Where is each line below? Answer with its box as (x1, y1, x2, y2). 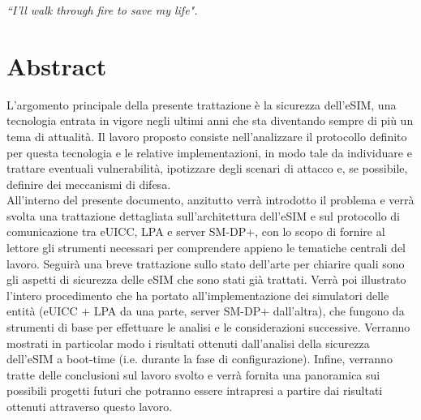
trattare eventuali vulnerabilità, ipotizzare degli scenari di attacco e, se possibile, (6, 160, 408, 177)
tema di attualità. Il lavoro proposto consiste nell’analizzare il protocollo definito (6, 127, 407, 144)
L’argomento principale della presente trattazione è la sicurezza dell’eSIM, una (6, 96, 397, 113)
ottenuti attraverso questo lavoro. (6, 398, 173, 414)
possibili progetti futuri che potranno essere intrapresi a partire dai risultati (6, 382, 383, 399)
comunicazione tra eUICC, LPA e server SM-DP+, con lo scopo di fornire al (6, 223, 385, 240)
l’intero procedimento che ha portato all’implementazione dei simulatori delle (6, 286, 389, 303)
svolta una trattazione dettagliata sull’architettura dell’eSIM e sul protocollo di (6, 207, 400, 224)
